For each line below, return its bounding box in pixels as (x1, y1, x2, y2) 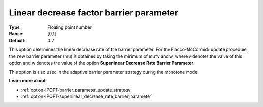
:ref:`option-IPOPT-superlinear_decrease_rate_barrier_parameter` (21, 93, 153, 99)
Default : (9, 38, 26, 44)
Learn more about (9, 78, 46, 84)
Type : (9, 24, 21, 30)
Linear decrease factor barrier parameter (9, 7, 179, 18)
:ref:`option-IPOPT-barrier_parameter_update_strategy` (21, 87, 132, 92)
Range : (9, 31, 24, 36)
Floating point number (47, 24, 92, 30)
